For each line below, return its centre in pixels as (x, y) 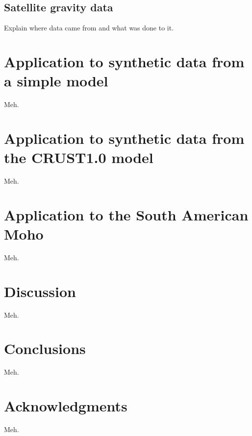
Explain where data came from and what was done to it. (89, 28)
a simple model (56, 81)
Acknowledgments (66, 406)
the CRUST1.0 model (79, 157)
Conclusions (45, 348)
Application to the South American (126, 214)
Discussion (40, 291)
